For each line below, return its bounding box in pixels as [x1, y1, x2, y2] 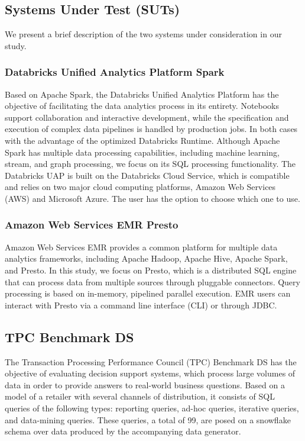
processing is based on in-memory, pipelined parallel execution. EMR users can [5, 287, 291, 300]
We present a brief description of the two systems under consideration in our [5, 28, 282, 40]
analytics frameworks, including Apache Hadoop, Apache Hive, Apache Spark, [5, 252, 288, 265]
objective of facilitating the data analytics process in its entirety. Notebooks [5, 99, 280, 112]
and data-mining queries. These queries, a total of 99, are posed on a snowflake [5, 413, 291, 426]
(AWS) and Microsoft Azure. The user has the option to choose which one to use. [5, 192, 300, 204]
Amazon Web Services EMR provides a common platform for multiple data [5, 240, 278, 253]
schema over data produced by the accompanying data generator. [5, 425, 241, 437]
